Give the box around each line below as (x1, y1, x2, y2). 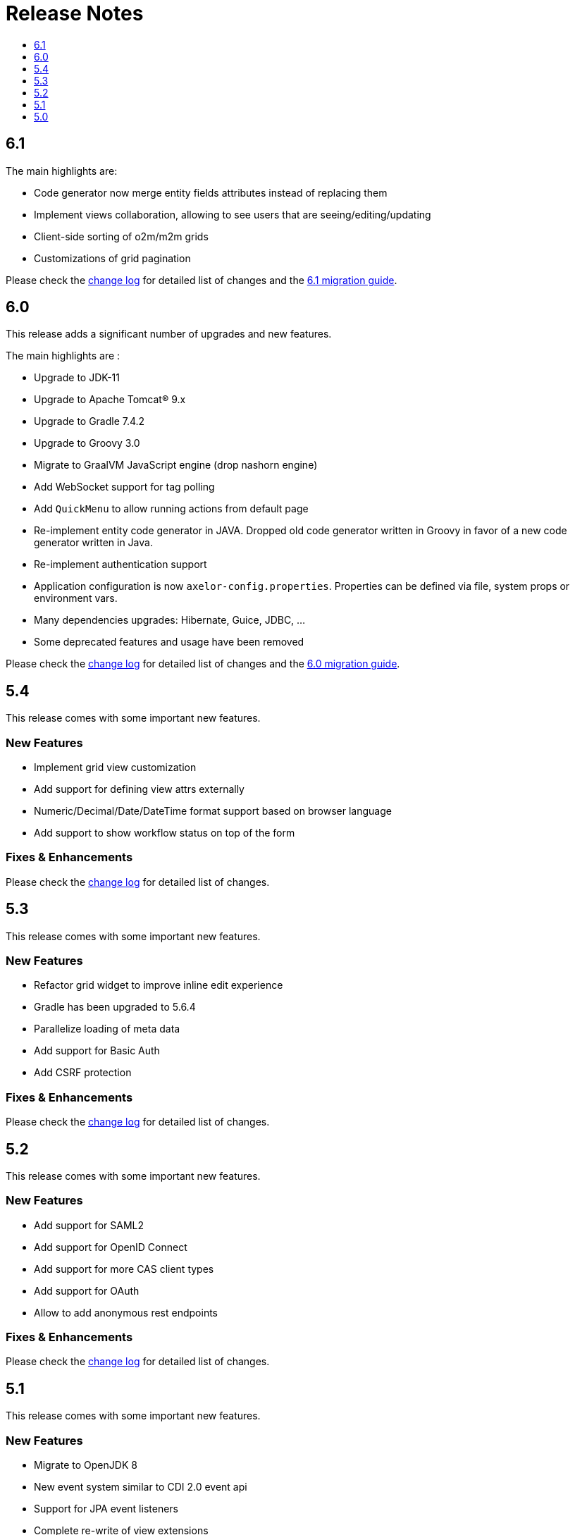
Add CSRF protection (34, 1066, 132, 1079)
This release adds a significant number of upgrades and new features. (6, 328, 332, 340)
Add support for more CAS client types (34, 1262, 214, 1275)
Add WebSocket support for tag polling (34, 481, 215, 493)
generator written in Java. (34, 536, 153, 549)
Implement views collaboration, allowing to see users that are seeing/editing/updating (34, 208, 431, 221)
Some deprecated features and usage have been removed (34, 636, 304, 648)
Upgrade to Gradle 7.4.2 (34, 415, 145, 428)
